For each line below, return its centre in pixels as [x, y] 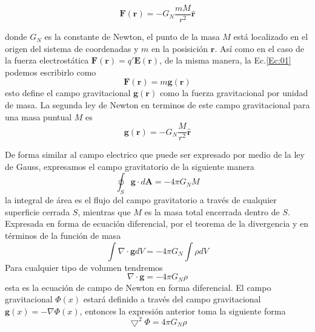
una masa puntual [38, 116]
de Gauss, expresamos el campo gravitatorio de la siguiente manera [130, 166]
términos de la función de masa [63, 236]
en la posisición [180, 48]
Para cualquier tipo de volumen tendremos [84, 267]
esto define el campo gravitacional [68, 93]
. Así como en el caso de [259, 48]
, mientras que [104, 211]
